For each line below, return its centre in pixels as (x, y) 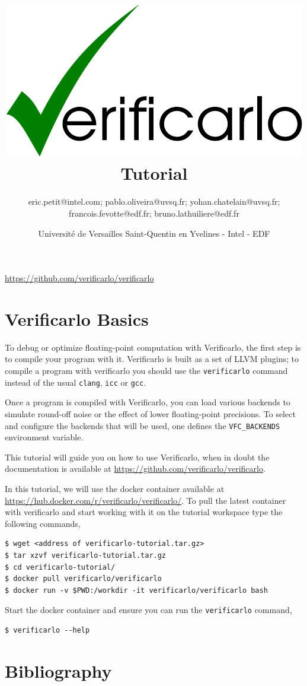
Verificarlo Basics (77, 318)
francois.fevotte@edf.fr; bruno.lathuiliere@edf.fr (154, 213)
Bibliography (58, 670)
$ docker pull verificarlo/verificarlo (83, 579)
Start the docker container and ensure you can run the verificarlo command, (148, 610)
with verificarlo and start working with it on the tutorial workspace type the (144, 512)
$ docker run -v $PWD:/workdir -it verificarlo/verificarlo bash (136, 590)
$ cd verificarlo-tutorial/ (60, 567)
